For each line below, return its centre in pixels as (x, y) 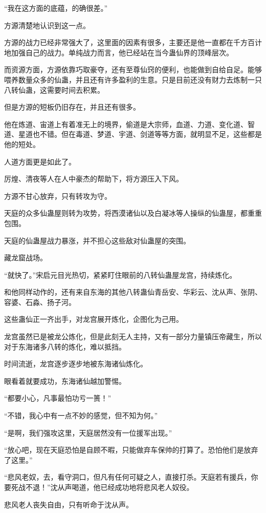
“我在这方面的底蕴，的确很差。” (56, 8)
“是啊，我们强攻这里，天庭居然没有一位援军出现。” (88, 432)
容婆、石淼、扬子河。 (40, 302)
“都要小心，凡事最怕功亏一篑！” (58, 398)
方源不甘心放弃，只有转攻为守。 (58, 196)
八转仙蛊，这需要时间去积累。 (54, 89)
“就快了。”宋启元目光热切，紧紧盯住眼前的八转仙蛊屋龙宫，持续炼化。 (120, 274)
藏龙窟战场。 (26, 258)
